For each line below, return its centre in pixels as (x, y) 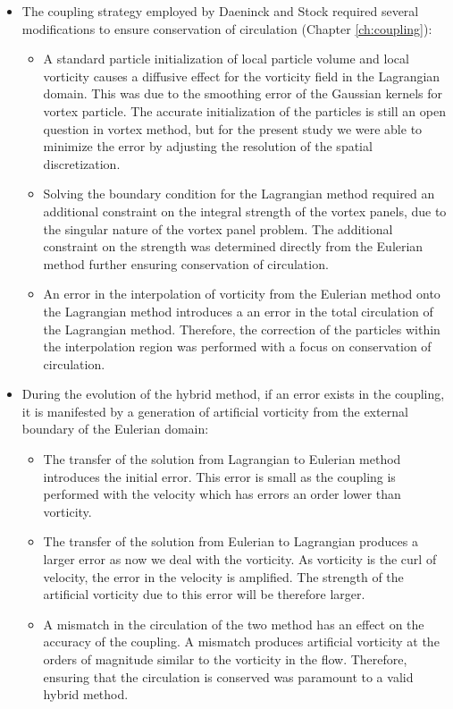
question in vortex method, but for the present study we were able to (233, 128)
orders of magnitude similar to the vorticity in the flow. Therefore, (225, 659)
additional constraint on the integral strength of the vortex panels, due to (245, 211)
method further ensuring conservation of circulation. (186, 263)
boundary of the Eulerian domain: (115, 429)
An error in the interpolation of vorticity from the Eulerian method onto (242, 294)
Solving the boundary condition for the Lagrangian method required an (239, 194)
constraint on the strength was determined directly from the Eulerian (233, 246)
